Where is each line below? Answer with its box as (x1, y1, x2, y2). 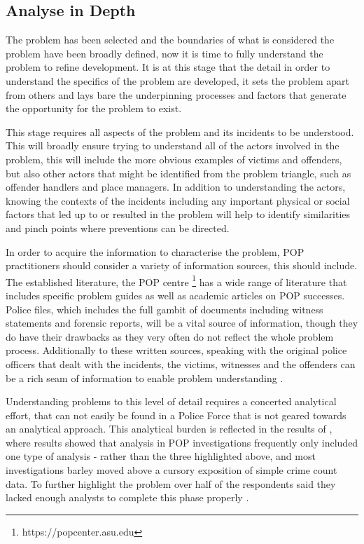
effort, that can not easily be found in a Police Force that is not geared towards (6, 407, 346, 422)
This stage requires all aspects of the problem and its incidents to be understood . (6, 124, 354, 139)
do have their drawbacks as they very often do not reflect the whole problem (6, 329, 334, 344)
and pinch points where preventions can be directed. (6, 220, 230, 235)
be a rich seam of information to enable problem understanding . (6, 370, 283, 385)
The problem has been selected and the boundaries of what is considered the (6, 32, 335, 47)
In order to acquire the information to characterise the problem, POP (6, 244, 304, 259)
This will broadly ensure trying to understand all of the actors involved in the (6, 138, 339, 153)
